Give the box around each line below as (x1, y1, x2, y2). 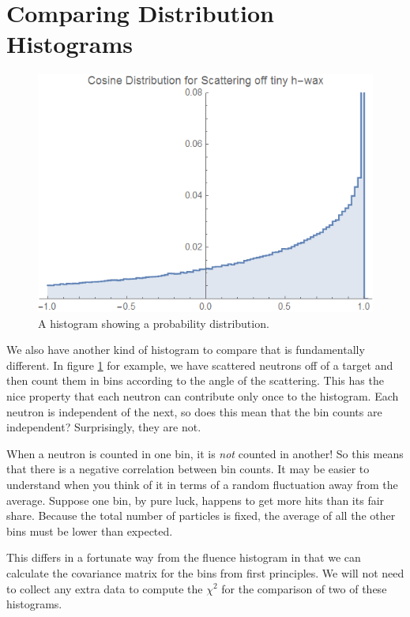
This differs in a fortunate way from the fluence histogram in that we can (6, 549, 361, 566)
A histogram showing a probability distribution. (38, 314, 269, 331)
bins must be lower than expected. (6, 522, 173, 539)
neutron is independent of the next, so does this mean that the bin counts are (6, 403, 382, 419)
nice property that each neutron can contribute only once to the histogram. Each (6, 388, 399, 404)
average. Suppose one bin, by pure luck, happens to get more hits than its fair (6, 491, 385, 508)
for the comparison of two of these (221, 580, 387, 596)
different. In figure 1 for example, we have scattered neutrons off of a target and (6, 356, 393, 373)
